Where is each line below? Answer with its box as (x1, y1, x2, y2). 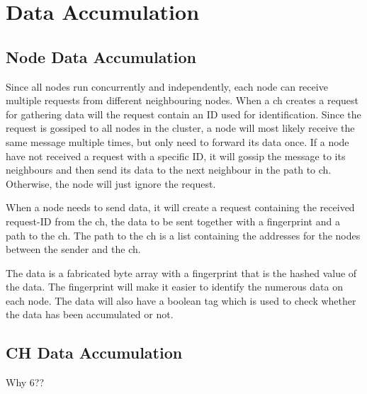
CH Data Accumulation (6, 342, 183, 364)
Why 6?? (6, 375, 45, 390)
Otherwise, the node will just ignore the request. (6, 176, 216, 191)
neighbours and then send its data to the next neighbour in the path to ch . (6, 162, 332, 177)
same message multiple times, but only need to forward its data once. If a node (6, 134, 349, 149)
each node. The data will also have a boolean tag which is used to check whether (6, 293, 356, 308)
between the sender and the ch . (6, 242, 141, 257)
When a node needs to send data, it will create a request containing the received (6, 200, 355, 215)
